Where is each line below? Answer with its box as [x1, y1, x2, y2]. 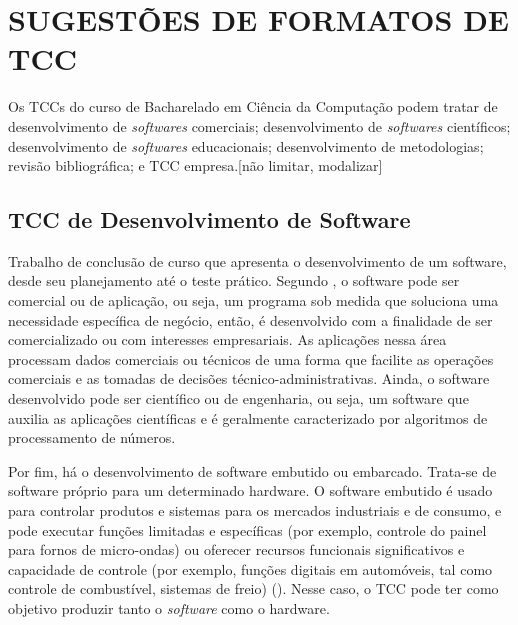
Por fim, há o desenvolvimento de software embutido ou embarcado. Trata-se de [8, 460, 497, 481]
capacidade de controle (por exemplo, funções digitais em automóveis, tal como [8, 558, 493, 579]
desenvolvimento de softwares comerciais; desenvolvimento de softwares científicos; [8, 115, 511, 136]
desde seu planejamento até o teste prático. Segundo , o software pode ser [8, 270, 460, 291]
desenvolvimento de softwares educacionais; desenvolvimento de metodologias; [8, 135, 484, 156]
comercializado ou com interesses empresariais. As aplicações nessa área [8, 329, 447, 350]
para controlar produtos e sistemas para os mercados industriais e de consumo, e [8, 500, 502, 521]
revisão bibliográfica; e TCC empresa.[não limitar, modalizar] [8, 155, 383, 176]
